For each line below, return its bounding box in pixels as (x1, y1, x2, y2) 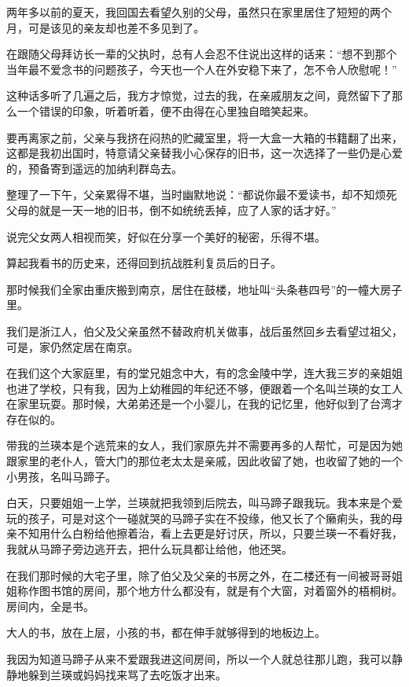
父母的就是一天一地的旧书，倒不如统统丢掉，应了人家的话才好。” (6, 201, 337, 218)
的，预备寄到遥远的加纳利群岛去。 (6, 160, 182, 176)
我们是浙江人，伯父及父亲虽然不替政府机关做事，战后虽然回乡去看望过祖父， (6, 322, 403, 339)
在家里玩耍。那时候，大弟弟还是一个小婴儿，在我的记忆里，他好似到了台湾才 (6, 395, 403, 412)
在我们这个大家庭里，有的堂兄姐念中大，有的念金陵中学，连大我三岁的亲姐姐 (6, 365, 403, 381)
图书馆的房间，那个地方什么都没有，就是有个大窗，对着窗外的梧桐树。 (39, 582, 403, 599)
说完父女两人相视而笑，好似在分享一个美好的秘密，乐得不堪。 (6, 228, 326, 244)
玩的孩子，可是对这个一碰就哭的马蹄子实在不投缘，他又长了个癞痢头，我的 (6, 509, 392, 526)
